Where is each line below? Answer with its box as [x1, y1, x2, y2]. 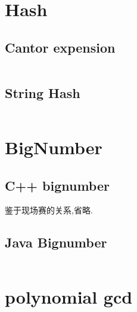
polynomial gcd [5, 285, 133, 309]
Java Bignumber [5, 233, 107, 252]
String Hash [5, 83, 80, 102]
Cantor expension [5, 38, 116, 56]
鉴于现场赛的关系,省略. [5, 204, 93, 216]
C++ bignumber [5, 176, 110, 194]
